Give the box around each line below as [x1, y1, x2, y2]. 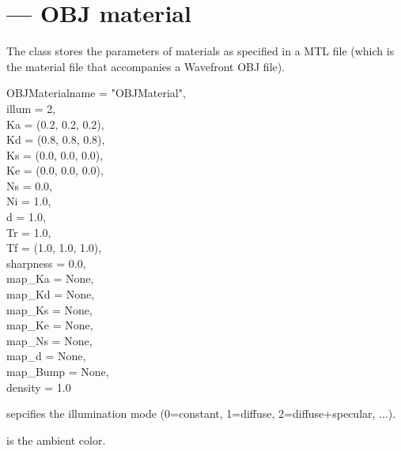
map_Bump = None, [6, 363, 109, 379]
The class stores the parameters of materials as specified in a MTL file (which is [6, 43, 395, 59]
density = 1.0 [6, 378, 71, 395]
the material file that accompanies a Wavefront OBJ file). [6, 58, 286, 74]
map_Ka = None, [6, 270, 94, 287]
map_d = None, [6, 348, 86, 364]
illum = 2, [6, 100, 56, 116]
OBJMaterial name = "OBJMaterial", [6, 85, 186, 101]
